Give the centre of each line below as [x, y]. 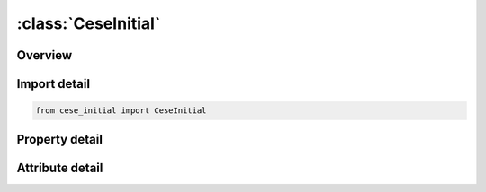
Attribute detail [60, 167]
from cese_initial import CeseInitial [121, 111]
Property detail [60, 139]
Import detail [53, 84]
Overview [45, 55]
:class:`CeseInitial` [89, 23]
